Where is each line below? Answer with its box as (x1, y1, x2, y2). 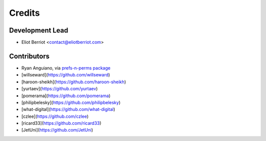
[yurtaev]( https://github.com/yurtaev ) (21, 86, 98, 92)
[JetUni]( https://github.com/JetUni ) (21, 127, 94, 133)
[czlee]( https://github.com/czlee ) (21, 113, 89, 119)
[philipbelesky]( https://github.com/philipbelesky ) (21, 99, 121, 106)
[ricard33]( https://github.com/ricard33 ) (21, 120, 101, 126)
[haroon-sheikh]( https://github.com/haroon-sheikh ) (21, 79, 127, 85)
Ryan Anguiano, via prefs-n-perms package (21, 65, 111, 71)
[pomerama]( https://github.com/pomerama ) (21, 93, 111, 99)
